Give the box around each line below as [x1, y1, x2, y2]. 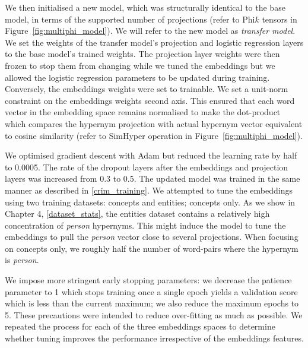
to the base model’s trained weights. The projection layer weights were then [5, 48, 280, 60]
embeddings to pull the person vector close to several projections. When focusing [5, 230, 299, 243]
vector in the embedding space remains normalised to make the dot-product [5, 106, 281, 118]
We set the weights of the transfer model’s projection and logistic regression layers [5, 36, 304, 48]
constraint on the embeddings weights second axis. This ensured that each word [5, 94, 295, 106]
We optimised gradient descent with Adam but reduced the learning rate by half [5, 149, 297, 162]
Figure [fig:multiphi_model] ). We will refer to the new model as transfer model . [5, 24, 296, 37]
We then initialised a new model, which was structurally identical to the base [5, 1, 285, 13]
